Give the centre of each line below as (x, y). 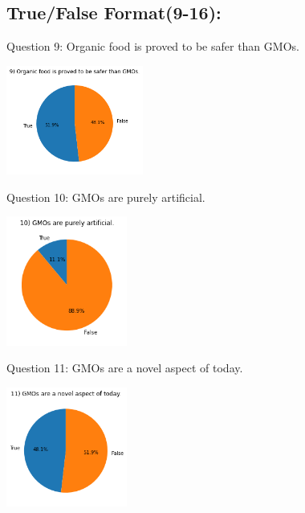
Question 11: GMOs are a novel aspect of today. (125, 368)
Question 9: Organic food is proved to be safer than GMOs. (153, 46)
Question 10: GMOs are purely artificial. (106, 197)
